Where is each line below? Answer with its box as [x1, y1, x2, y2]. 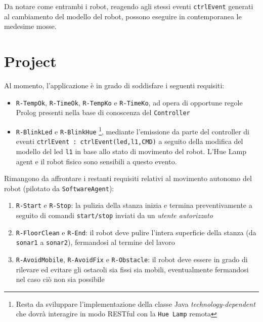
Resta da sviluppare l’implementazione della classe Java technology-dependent [16, 298, 255, 309]
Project [4, 51, 57, 71]
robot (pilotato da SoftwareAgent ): [4, 183, 114, 193]
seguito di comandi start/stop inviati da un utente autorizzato [16, 210, 213, 220]
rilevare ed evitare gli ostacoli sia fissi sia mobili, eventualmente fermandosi [16, 264, 249, 274]
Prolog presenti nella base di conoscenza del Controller [16, 107, 190, 118]
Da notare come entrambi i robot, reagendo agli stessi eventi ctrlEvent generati [4, 1, 253, 11]
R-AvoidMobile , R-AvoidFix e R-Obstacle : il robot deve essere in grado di [16, 254, 248, 264]
